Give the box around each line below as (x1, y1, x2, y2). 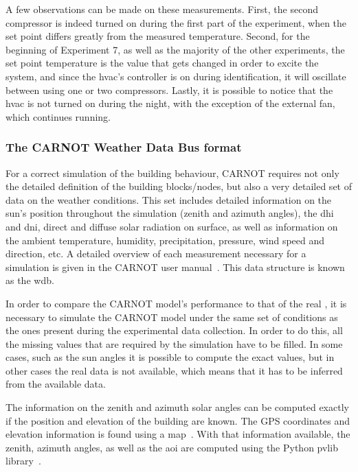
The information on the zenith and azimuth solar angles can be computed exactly (5, 400, 349, 414)
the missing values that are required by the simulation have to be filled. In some (5, 336, 343, 351)
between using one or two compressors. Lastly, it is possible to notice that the (5, 82, 333, 97)
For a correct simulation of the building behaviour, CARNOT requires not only (5, 165, 339, 180)
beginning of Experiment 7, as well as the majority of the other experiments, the (5, 42, 345, 56)
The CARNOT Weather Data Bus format (5, 139, 242, 156)
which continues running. (5, 109, 111, 123)
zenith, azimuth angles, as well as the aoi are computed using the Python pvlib (5, 440, 338, 454)
